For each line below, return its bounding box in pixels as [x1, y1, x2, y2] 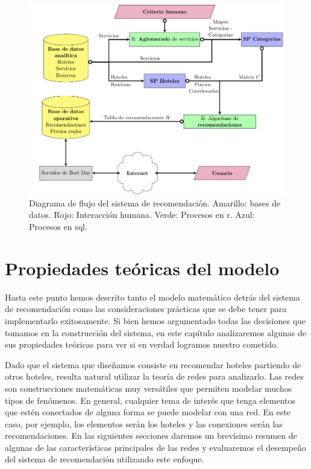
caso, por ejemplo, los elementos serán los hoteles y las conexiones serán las [5, 417, 283, 430]
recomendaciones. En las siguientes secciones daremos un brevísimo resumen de [5, 429, 297, 442]
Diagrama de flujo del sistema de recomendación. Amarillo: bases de [29, 196, 281, 209]
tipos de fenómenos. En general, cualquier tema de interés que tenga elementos [5, 394, 296, 406]
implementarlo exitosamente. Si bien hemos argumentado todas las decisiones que [5, 314, 306, 327]
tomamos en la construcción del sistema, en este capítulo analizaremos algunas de [5, 326, 306, 339]
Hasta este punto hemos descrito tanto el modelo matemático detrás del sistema [5, 290, 300, 303]
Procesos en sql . [29, 220, 87, 233]
